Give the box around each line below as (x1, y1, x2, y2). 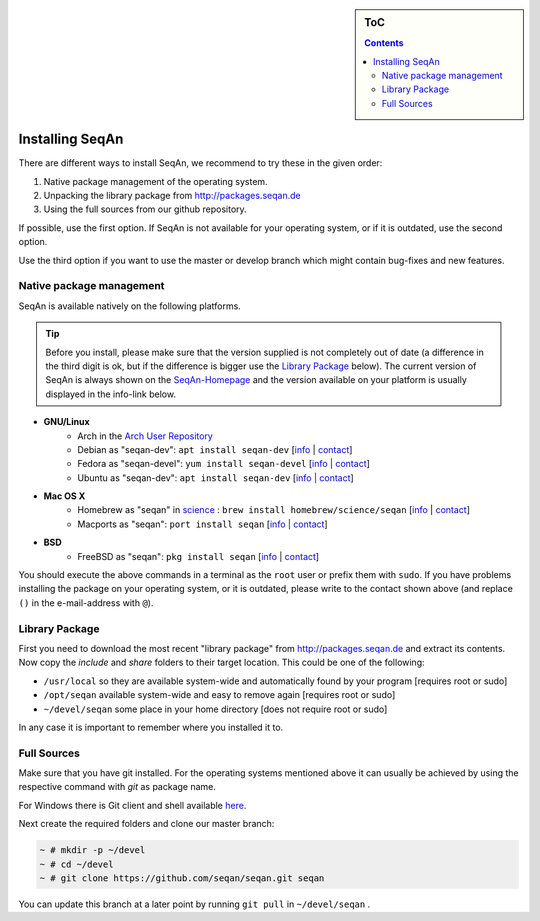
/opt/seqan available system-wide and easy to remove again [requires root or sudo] (43, 689, 396, 701)
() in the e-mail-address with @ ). (18, 596, 154, 609)
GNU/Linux (43, 416, 90, 428)
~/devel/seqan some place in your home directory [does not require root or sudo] (43, 703, 388, 715)
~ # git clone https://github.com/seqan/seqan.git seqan (39, 873, 325, 884)
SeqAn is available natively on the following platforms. (18, 300, 242, 312)
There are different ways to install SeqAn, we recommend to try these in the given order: (18, 157, 383, 169)
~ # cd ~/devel (39, 858, 114, 870)
